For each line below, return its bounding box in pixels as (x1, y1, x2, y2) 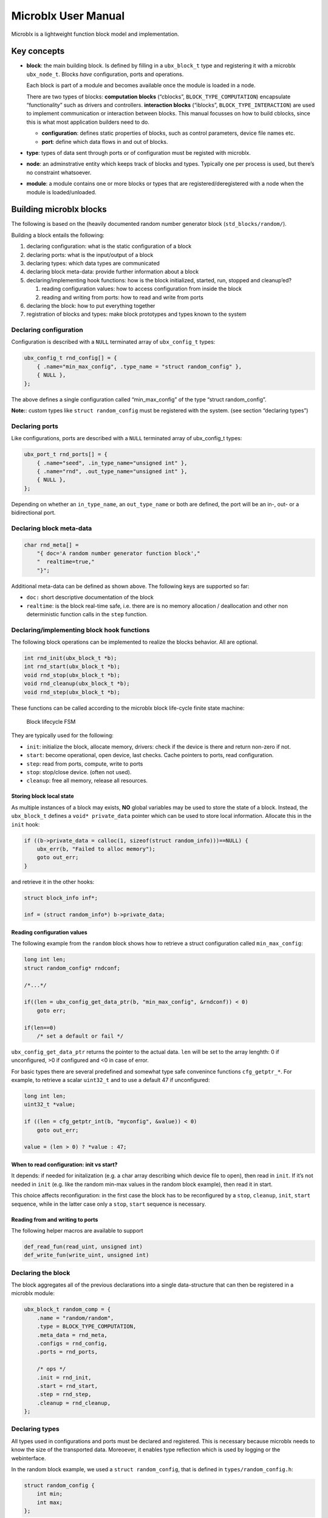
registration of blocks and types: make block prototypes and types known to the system (26, 310, 247, 318)
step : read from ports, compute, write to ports (26, 760, 143, 768)
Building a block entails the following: (11, 231, 104, 239)
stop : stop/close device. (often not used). (26, 768, 132, 775)
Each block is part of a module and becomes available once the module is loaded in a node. (26, 82, 256, 89)
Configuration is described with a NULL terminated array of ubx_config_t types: (11, 338, 216, 345)
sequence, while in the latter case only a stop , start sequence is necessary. (11, 1200, 207, 1208)
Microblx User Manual (11, 9, 125, 22)
